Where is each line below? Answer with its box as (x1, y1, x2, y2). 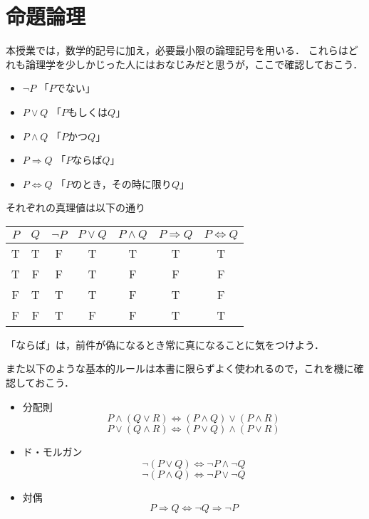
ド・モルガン (22, 444, 83, 459)
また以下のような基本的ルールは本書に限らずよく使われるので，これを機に (6, 361, 354, 376)
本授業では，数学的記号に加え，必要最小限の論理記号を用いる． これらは (6, 43, 348, 58)
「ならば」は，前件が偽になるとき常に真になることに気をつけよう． (6, 337, 324, 352)
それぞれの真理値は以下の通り (6, 200, 145, 215)
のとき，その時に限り (72, 176, 172, 191)
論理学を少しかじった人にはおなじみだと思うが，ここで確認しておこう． (25, 56, 363, 71)
